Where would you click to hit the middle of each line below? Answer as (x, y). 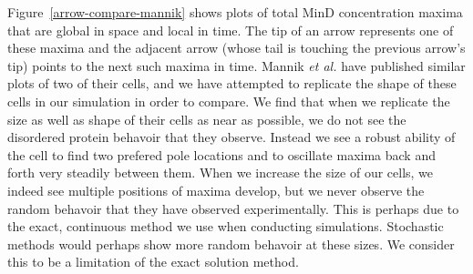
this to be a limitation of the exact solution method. (153, 262)
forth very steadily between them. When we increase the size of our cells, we (221, 173)
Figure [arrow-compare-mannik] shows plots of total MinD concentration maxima (235, 12)
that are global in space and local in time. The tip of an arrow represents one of (231, 30)
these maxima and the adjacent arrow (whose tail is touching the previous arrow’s (236, 48)
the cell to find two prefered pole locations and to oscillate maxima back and (221, 154)
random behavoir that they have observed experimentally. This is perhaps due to (233, 208)
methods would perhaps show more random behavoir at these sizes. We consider (231, 244)
